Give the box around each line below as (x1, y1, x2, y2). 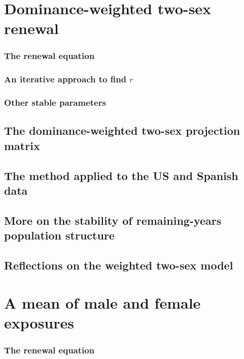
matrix (4, 137, 40, 153)
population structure (4, 227, 115, 243)
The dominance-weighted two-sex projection (4, 123, 240, 138)
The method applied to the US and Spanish (4, 167, 238, 183)
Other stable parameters (4, 96, 106, 109)
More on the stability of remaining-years (4, 212, 222, 228)
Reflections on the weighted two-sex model (4, 257, 233, 273)
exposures (4, 312, 74, 333)
